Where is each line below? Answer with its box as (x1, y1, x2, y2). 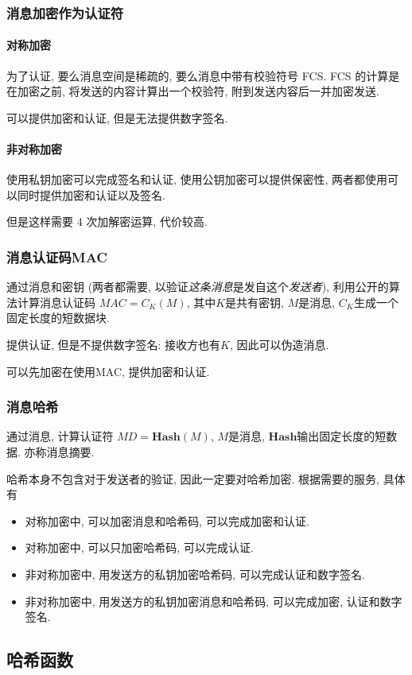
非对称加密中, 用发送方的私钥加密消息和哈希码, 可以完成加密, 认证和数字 (25, 592, 402, 609)
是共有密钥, (225, 293, 284, 310)
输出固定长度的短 (297, 428, 387, 444)
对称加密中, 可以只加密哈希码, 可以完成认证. (25, 539, 254, 556)
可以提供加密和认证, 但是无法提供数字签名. (6, 109, 228, 126)
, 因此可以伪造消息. (230, 336, 329, 352)
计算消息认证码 (17, 293, 95, 310)
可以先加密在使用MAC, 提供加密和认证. (6, 363, 210, 379)
